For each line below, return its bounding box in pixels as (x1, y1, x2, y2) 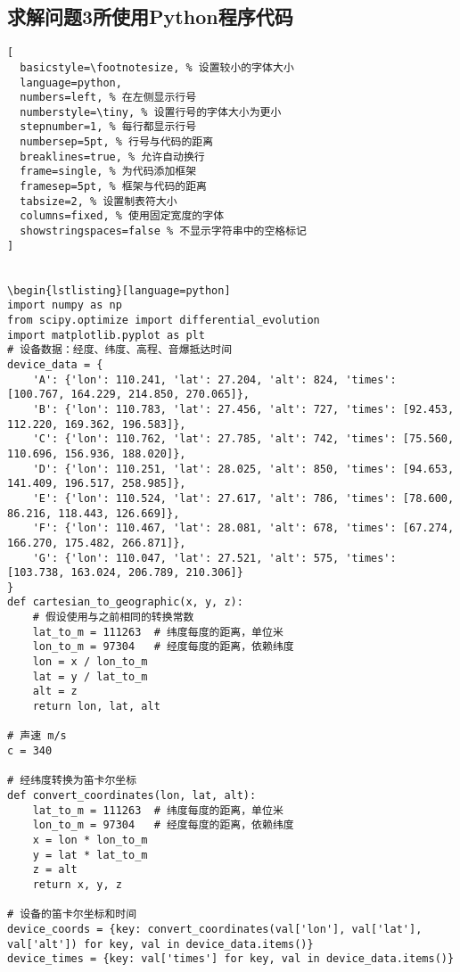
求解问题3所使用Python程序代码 (7, 3, 293, 30)
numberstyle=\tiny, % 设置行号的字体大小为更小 (20, 105, 282, 119)
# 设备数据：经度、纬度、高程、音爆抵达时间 (7, 343, 233, 357)
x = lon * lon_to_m (32, 833, 148, 846)
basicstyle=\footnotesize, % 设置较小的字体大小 (20, 61, 294, 74)
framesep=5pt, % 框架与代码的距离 (20, 180, 207, 194)
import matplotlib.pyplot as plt (7, 328, 205, 342)
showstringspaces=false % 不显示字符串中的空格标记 (20, 225, 307, 238)
